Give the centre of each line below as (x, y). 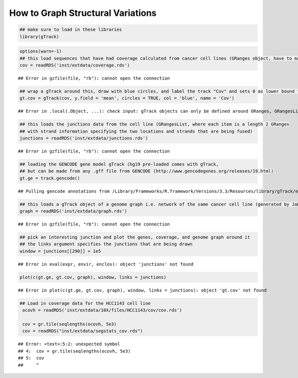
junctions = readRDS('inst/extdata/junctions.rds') (84, 138)
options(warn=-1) (41, 51)
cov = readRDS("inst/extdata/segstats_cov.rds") (83, 331)
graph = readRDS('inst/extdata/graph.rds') (74, 211)
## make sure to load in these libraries (71, 30)
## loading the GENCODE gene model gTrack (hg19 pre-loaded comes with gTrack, (119, 164)
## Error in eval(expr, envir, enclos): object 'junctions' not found (106, 264)
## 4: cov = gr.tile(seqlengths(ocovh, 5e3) (74, 351)
